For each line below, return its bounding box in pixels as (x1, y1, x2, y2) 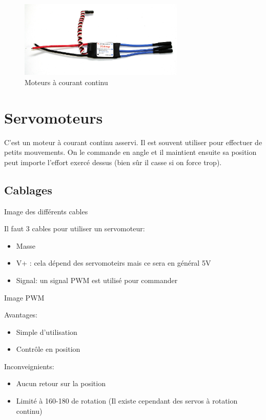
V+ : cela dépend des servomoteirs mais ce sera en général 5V (16, 257, 211, 268)
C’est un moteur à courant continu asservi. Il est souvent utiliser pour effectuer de (4, 136, 262, 147)
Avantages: (4, 309, 38, 320)
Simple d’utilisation (16, 326, 77, 337)
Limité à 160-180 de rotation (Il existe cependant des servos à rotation (16, 395, 238, 406)
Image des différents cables (4, 206, 88, 216)
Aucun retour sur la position (16, 378, 106, 389)
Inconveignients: (4, 361, 54, 371)
